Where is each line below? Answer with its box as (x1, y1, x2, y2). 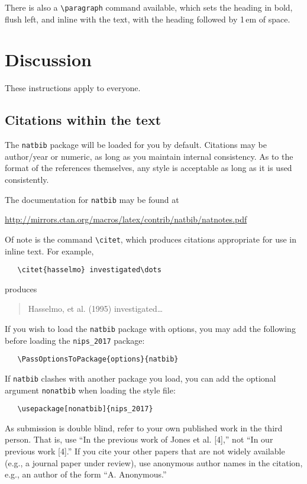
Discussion (5, 47, 92, 72)
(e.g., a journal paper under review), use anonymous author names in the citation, (5, 456, 303, 469)
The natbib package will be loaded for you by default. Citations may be (5, 138, 267, 151)
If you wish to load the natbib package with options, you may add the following (5, 322, 296, 334)
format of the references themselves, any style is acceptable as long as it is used (5, 162, 292, 174)
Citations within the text (5, 111, 161, 129)
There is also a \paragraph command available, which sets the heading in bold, (5, 1, 293, 13)
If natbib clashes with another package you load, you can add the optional (5, 372, 276, 384)
